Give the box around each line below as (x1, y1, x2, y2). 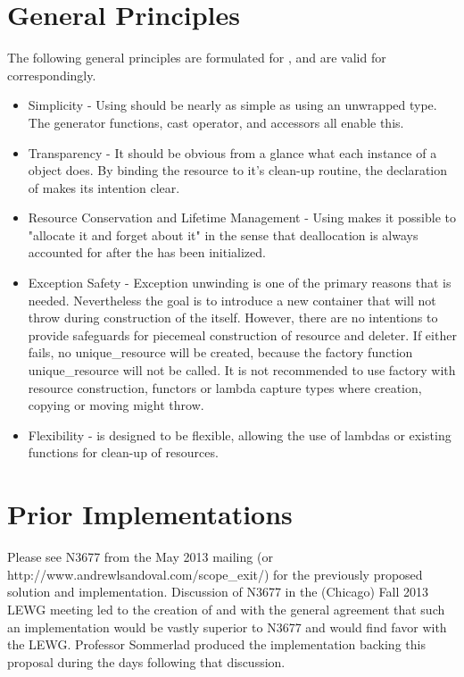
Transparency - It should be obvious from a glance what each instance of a (28, 143, 437, 162)
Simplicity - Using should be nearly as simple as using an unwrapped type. (28, 96, 437, 114)
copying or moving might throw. (28, 396, 204, 414)
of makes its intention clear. (28, 178, 180, 196)
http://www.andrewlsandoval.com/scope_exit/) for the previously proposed (7, 564, 423, 583)
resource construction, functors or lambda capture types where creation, (28, 378, 422, 397)
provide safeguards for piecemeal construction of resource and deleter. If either (28, 325, 457, 344)
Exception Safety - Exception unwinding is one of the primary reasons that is (28, 273, 452, 292)
